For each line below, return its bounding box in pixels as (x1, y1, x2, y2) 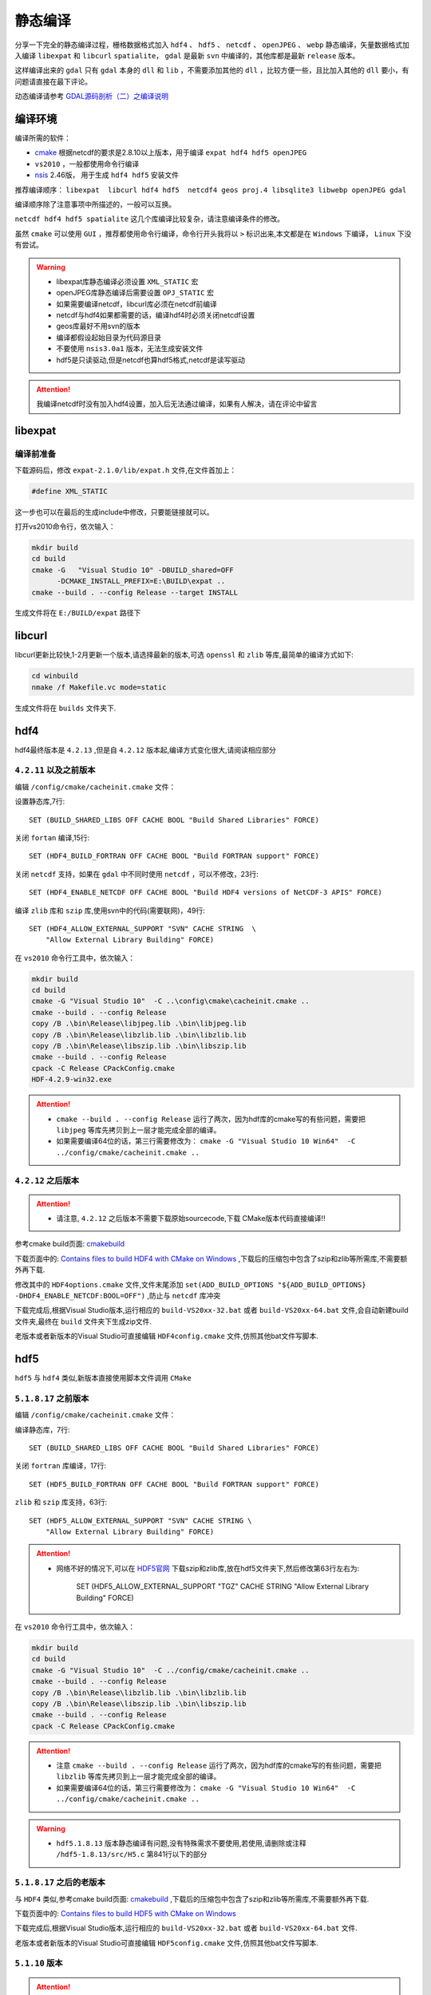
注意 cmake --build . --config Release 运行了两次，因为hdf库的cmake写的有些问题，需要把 (56, 1760, 382, 1771)
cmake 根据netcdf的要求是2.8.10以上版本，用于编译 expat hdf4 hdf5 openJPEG (34, 148, 307, 157)
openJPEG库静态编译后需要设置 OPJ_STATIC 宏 (56, 288, 215, 298)
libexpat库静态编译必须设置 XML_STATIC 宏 (56, 276, 199, 286)
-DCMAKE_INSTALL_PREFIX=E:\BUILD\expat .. (57, 577, 226, 586)
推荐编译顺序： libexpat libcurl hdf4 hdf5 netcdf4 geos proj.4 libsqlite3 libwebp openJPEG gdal (14, 184, 407, 195)
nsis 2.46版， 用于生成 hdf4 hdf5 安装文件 (34, 170, 180, 180)
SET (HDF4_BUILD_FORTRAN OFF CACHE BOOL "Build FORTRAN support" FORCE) (29, 851, 319, 861)
